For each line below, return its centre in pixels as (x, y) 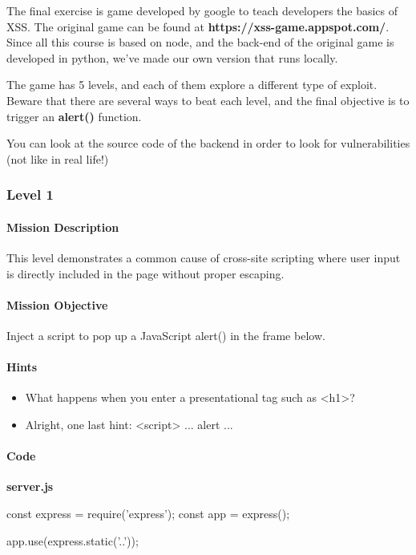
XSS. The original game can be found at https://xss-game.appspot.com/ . (198, 26)
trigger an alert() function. (74, 116)
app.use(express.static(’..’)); (73, 540)
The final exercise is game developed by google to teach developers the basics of (202, 10)
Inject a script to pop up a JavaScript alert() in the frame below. (166, 335)
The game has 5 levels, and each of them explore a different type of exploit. (192, 85)
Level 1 (30, 194)
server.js (30, 486)
